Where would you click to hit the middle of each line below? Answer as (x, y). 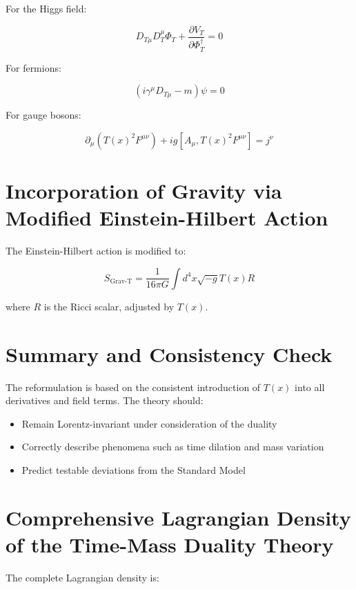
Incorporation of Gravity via (144, 191)
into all (310, 387)
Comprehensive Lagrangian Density (178, 517)
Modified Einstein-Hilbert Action (167, 218)
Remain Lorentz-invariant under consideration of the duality (149, 423)
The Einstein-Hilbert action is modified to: (96, 251)
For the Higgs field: (46, 8)
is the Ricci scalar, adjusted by (109, 306)
